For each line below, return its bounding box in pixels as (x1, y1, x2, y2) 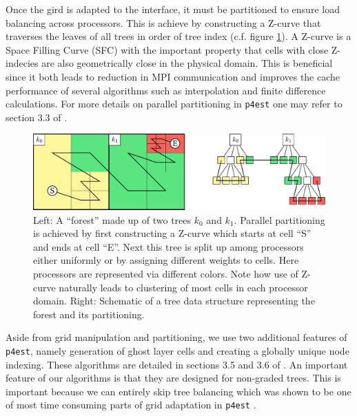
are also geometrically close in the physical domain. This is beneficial (41, 56, 333, 70)
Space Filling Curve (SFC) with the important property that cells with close (6, 42, 329, 56)
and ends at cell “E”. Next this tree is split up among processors (33, 239, 304, 253)
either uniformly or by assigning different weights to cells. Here (33, 253, 299, 267)
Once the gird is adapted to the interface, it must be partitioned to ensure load (6, 2, 340, 16)
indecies (6, 56, 39, 70)
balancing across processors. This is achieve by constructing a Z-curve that (6, 15, 321, 30)
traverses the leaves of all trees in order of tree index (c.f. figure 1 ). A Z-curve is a (6, 29, 351, 43)
